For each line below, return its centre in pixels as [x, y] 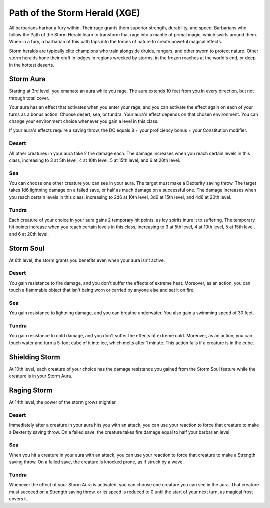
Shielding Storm [35, 357]
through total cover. [29, 98]
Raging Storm [31, 390]
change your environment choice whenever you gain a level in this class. [84, 121]
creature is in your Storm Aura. [41, 376]
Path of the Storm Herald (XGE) [75, 13]
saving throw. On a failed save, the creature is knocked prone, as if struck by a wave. [97, 462]
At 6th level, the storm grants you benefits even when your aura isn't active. [87, 260]
